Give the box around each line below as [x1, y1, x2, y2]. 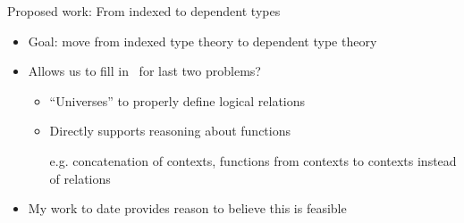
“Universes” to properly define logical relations [49, 91, 306, 110]
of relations [49, 169, 111, 187]
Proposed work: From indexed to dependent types [7, 2, 281, 20]
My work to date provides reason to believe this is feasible [28, 199, 347, 218]
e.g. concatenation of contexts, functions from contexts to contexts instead [49, 151, 457, 169]
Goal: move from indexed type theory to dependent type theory [28, 31, 377, 50]
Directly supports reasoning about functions [49, 121, 291, 140]
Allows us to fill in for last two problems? [28, 62, 261, 80]
